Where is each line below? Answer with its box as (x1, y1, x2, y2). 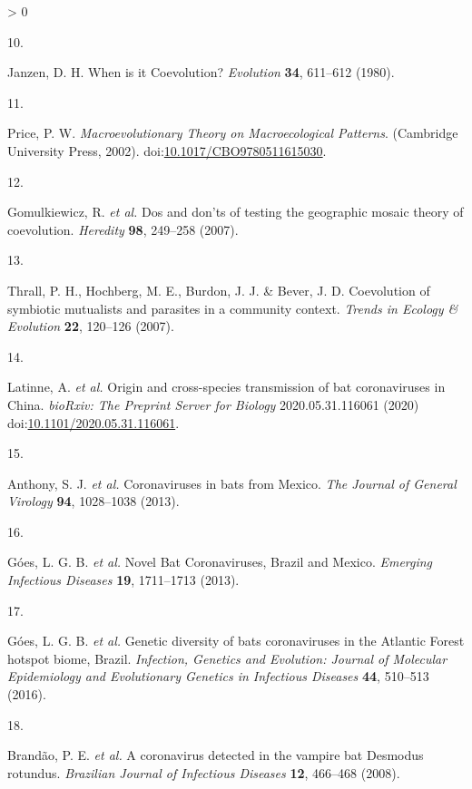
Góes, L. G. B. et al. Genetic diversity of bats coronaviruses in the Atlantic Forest (7, 631, 465, 650)
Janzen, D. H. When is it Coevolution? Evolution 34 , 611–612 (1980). (7, 63, 395, 82)
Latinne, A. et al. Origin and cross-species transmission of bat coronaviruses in (7, 377, 446, 396)
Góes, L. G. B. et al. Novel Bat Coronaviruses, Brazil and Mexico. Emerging (7, 552, 433, 571)
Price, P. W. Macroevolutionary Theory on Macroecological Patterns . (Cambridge (7, 123, 458, 142)
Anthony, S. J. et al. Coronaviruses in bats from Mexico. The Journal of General (7, 473, 457, 492)
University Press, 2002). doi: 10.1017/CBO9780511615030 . (7, 141, 327, 160)
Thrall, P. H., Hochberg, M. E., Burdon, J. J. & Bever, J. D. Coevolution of (7, 280, 430, 299)
